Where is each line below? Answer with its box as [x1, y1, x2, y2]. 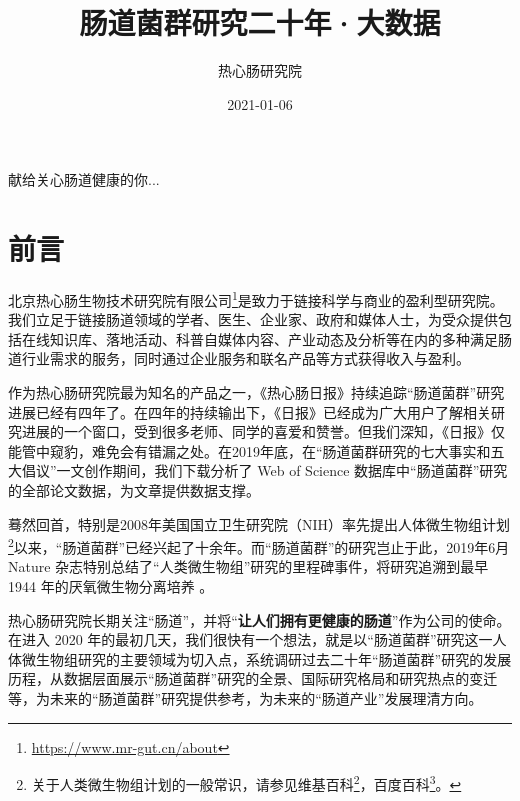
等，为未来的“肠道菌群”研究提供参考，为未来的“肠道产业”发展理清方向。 [8, 688, 483, 709]
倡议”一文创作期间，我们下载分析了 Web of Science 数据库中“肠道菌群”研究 [21, 460, 508, 481]
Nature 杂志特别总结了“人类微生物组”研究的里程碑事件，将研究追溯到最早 [8, 556, 489, 577]
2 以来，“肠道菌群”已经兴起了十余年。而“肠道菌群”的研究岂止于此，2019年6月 [8, 534, 510, 557]
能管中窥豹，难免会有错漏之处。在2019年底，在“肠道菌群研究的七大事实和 [8, 440, 491, 461]
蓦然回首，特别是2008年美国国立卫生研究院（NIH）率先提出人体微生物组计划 [8, 513, 511, 534]
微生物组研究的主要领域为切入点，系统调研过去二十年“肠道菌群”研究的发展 [21, 648, 512, 669]
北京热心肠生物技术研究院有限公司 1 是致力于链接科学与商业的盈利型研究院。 [8, 287, 504, 310]
